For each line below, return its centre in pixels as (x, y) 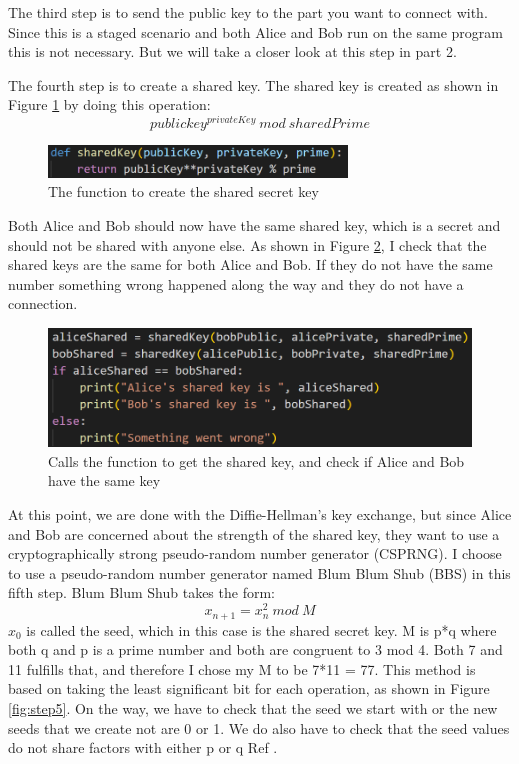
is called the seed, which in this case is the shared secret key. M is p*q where (261, 629)
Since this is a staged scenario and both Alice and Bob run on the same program (255, 31)
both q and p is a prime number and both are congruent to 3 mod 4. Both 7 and (255, 649)
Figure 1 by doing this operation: (109, 104)
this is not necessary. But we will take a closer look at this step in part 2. (232, 51)
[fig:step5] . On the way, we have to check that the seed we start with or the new (253, 707)
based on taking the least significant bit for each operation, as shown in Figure (249, 688)
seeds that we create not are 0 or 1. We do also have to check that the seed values (259, 727)
